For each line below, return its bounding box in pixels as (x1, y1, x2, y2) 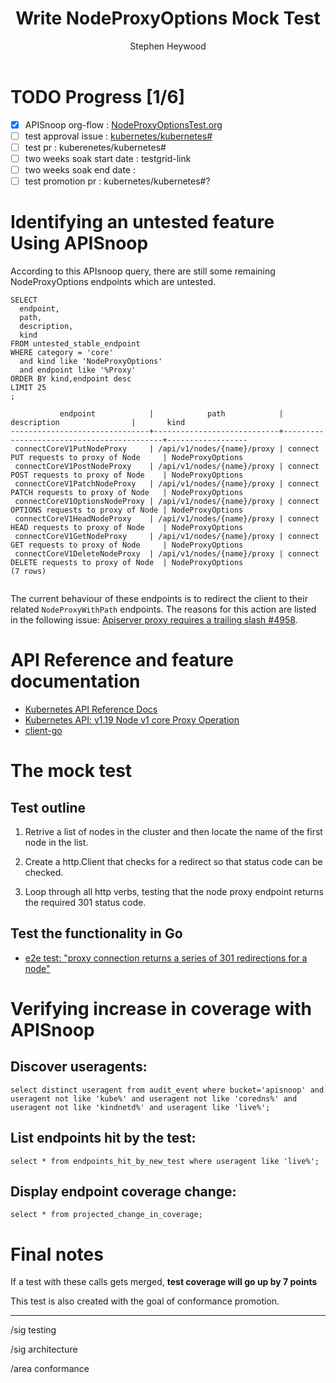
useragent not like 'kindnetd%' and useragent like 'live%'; (10, 1102, 271, 1112)
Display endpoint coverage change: (10, 1183, 237, 1200)
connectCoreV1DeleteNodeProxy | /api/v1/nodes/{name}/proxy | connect (14, 549, 320, 559)
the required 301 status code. (24, 896, 147, 908)
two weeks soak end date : (24, 163, 136, 176)
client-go (24, 724, 63, 736)
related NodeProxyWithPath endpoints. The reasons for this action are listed (10, 603, 317, 615)
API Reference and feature (10, 649, 234, 672)
